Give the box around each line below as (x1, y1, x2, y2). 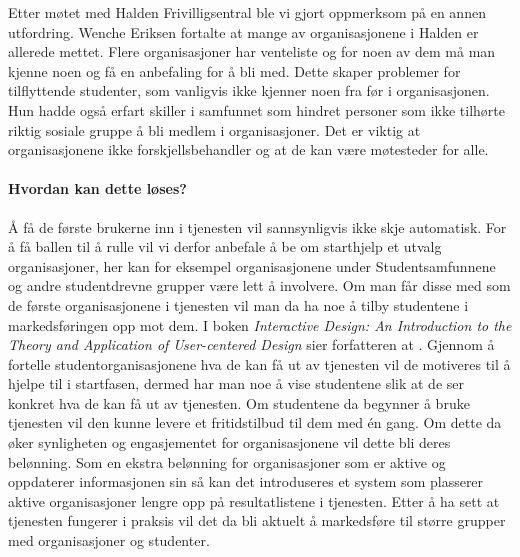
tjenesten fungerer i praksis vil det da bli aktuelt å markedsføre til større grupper (8, 510, 506, 531)
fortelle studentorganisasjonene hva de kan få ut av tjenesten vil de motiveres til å (8, 353, 511, 374)
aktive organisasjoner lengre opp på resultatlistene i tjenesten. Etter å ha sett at (8, 490, 500, 511)
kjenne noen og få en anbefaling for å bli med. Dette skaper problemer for (8, 60, 461, 81)
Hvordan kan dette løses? (8, 178, 187, 199)
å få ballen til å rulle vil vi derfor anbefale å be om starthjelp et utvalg (8, 236, 442, 257)
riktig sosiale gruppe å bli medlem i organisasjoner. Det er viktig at (8, 119, 421, 140)
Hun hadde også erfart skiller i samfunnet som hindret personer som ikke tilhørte (8, 99, 505, 120)
